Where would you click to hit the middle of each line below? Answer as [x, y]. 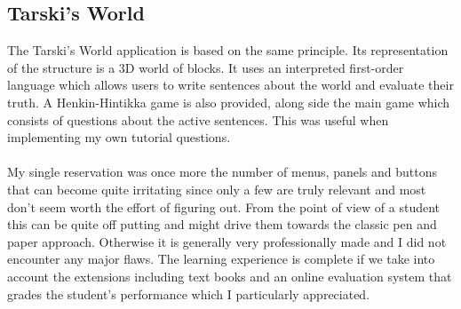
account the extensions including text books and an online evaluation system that [230, 276]
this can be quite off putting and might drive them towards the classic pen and [222, 224]
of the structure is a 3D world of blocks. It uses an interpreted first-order [206, 67]
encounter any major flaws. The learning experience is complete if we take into [221, 259]
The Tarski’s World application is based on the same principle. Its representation [228, 50]
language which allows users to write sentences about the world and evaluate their [230, 85]
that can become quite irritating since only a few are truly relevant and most [217, 189]
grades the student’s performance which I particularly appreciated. [189, 293]
